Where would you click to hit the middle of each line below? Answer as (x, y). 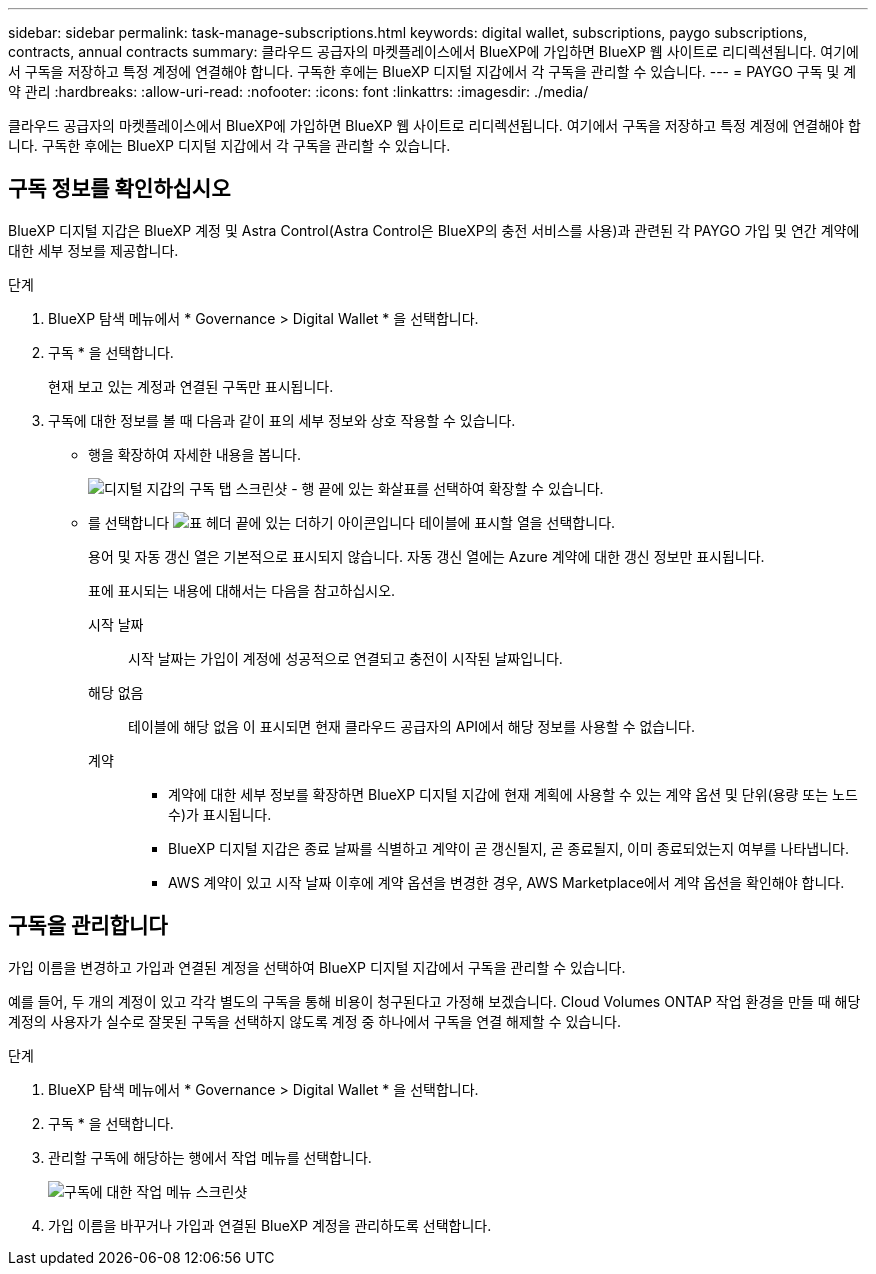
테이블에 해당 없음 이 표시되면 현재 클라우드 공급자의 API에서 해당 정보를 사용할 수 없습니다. (412, 726)
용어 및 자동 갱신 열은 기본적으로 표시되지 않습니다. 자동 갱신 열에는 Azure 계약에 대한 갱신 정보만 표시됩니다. (426, 556)
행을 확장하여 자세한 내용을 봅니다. (194, 454)
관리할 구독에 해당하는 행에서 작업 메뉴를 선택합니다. (210, 1157)
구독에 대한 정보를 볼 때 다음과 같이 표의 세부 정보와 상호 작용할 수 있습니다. (282, 420)
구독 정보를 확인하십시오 (119, 189)
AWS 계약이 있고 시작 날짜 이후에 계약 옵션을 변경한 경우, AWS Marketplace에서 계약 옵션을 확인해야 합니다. (506, 882)
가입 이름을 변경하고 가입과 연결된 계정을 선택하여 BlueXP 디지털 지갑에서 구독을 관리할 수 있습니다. (317, 967)
